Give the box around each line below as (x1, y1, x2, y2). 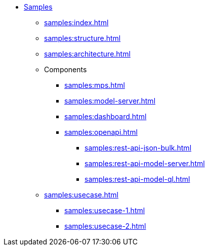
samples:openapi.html (64, 128, 138, 136)
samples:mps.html (64, 81, 125, 89)
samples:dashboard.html (64, 112, 147, 121)
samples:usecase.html (44, 190, 118, 199)
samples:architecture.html (44, 49, 131, 58)
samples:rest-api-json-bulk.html (85, 143, 192, 152)
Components (44, 65, 87, 74)
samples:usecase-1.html (64, 206, 145, 215)
